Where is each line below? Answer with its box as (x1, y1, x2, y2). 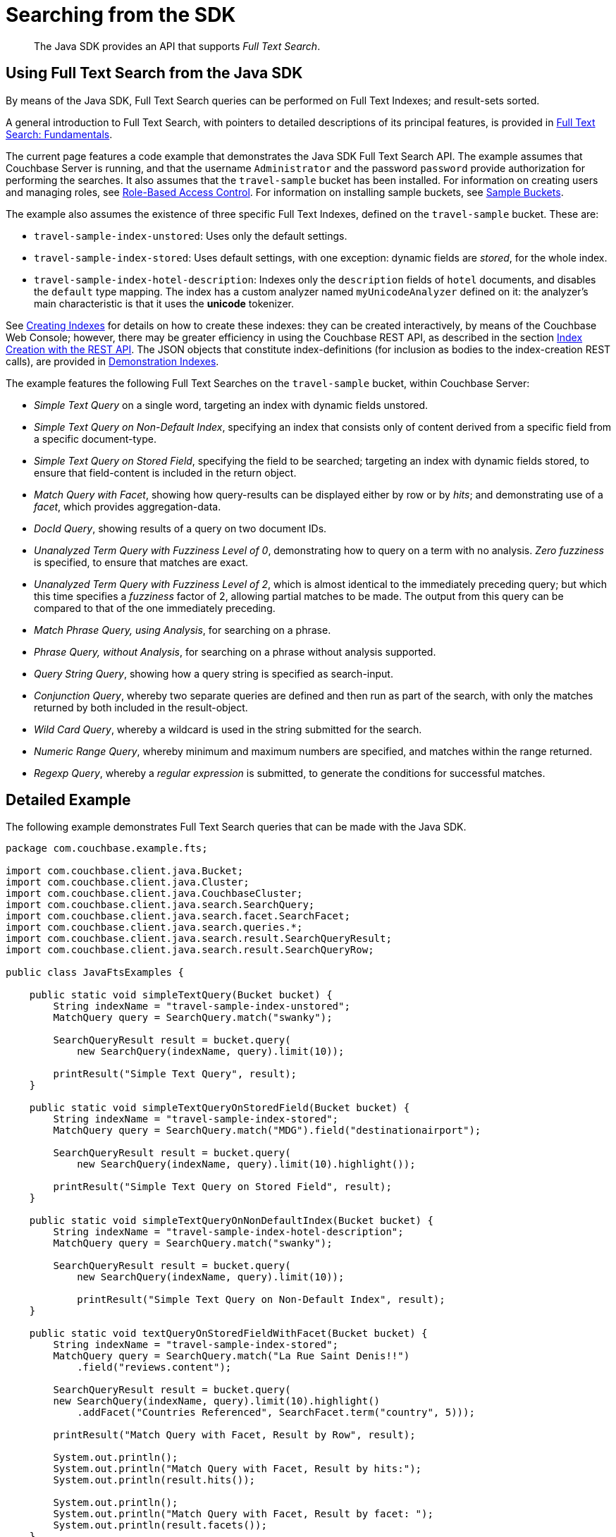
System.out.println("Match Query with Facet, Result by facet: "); (53, 1508, 433, 1520)
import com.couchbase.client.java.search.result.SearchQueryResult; (6, 933, 392, 945)
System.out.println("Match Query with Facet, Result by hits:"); (53, 1463, 422, 1475)
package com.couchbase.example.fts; (6, 843, 208, 855)
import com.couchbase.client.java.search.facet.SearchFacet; (6, 910, 350, 922)
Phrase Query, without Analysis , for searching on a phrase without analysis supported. (34, 645, 436, 658)
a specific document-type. (34, 432, 156, 445)
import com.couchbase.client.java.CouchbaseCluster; (6, 888, 303, 900)
